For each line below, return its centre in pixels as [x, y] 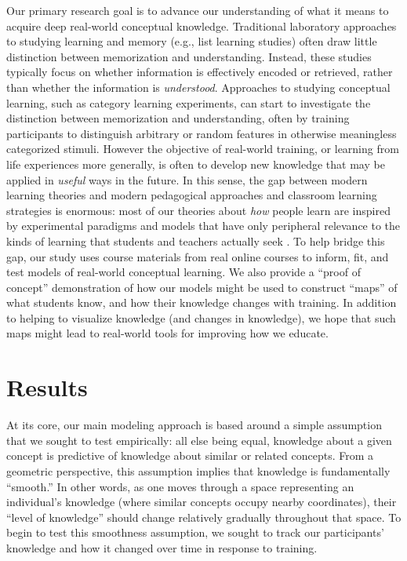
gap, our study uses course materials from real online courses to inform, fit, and [198, 256]
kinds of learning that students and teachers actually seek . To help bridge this [196, 240]
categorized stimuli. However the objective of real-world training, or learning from [203, 149]
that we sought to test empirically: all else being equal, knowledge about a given [199, 440]
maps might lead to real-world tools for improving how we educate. [167, 333]
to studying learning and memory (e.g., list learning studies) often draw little [192, 41]
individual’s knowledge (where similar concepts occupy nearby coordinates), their [202, 502]
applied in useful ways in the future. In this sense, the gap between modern [187, 179]
